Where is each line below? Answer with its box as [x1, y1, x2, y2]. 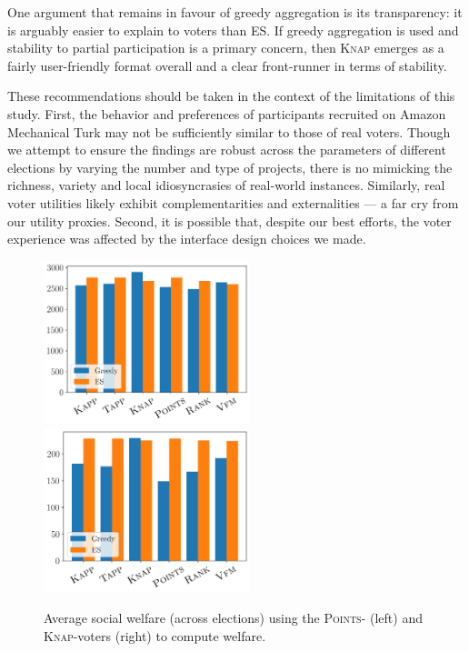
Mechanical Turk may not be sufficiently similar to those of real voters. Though [7, 122, 451, 141]
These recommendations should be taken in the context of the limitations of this [7, 86, 455, 105]
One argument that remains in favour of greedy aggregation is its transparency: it [7, 3, 463, 21]
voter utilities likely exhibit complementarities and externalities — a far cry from [7, 193, 459, 212]
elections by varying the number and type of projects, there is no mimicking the [7, 157, 453, 176]
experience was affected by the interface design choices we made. [7, 229, 366, 248]
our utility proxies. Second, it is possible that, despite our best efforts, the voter [7, 211, 452, 230]
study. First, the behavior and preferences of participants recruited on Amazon [7, 104, 446, 123]
